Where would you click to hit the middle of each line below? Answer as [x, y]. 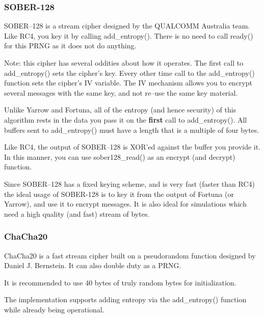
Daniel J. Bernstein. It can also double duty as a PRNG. [93, 265]
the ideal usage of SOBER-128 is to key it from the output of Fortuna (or [119, 194]
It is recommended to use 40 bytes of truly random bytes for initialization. [120, 282]
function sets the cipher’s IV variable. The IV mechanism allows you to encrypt [128, 83]
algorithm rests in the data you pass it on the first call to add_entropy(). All [126, 119]
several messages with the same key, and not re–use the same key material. [121, 92]
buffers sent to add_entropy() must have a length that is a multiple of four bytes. [132, 129]
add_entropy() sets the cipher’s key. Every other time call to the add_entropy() [129, 73]
